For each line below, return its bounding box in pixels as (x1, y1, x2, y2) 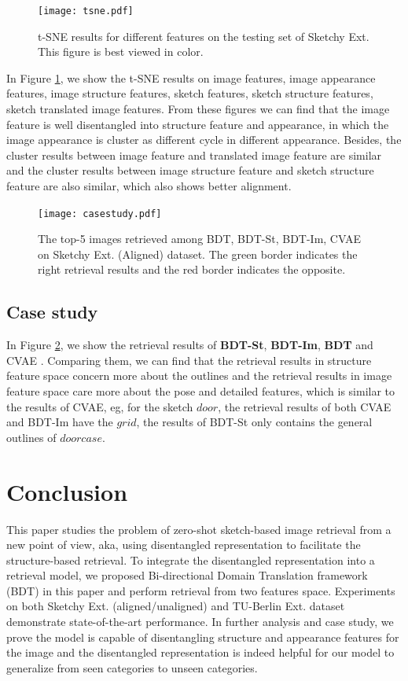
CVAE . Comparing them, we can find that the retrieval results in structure (6, 352, 372, 368)
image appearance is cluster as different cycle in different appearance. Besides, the (6, 131, 402, 148)
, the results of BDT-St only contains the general (136, 414, 373, 430)
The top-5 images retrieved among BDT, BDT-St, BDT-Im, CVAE (38, 230, 361, 247)
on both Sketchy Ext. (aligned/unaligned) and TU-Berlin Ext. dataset (6, 598, 345, 614)
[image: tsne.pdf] (38, 6, 134, 17)
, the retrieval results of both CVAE (218, 398, 391, 414)
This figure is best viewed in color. (38, 43, 204, 60)
